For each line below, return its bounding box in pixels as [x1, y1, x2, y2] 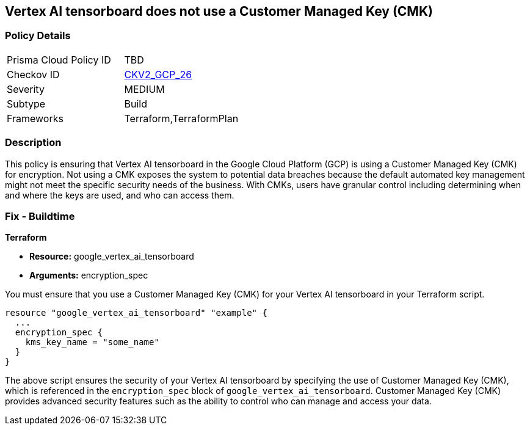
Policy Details [5, 29, 71, 42]
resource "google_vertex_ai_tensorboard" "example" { [5, 308, 267, 318]
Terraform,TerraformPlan [124, 112, 239, 125]
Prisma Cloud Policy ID [7, 53, 111, 66]
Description [5, 136, 62, 149]
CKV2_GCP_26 [124, 68, 192, 81]
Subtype [7, 97, 46, 110]
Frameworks [7, 112, 64, 125]
